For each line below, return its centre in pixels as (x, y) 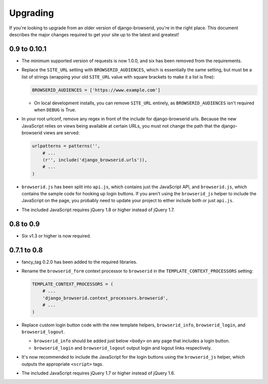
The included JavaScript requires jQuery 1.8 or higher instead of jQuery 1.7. (98, 210)
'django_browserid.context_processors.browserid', (105, 298)
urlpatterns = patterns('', (66, 146)
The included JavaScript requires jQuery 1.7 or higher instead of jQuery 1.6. (98, 373)
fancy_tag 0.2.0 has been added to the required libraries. (79, 262)
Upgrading (32, 13)
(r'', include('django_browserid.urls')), (95, 160)
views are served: (62, 133)
